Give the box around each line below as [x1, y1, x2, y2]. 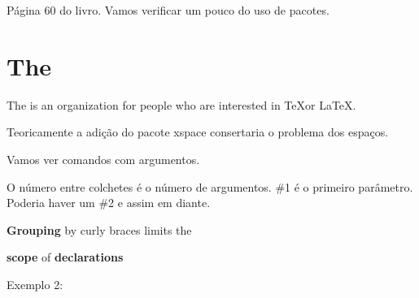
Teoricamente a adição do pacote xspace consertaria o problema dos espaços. [7, 123, 389, 140]
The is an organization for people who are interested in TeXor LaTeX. [7, 96, 356, 113]
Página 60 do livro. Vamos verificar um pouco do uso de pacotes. [7, 2, 330, 18]
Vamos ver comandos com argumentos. [7, 150, 200, 167]
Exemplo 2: [7, 275, 63, 292]
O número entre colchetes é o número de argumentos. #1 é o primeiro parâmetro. [7, 178, 413, 195]
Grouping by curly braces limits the [7, 221, 192, 238]
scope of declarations [7, 248, 124, 266]
